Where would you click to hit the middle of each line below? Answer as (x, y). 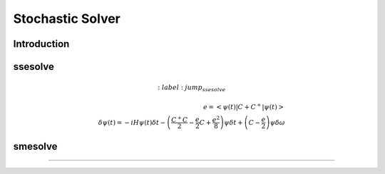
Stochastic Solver (67, 19)
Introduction (41, 44)
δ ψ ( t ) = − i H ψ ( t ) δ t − (132, 122)
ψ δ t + (233, 122)
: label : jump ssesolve (191, 88)
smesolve (35, 146)
